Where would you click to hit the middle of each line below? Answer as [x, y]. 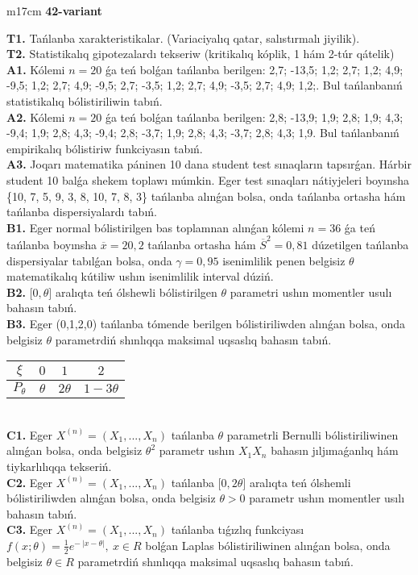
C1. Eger [30, 434]
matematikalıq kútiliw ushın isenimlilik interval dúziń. [140, 276]
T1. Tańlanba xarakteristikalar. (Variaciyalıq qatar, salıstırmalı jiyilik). [183, 37]
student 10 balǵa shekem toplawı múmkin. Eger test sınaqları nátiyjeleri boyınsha [208, 179]
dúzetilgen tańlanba [360, 245]
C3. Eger [30, 529]
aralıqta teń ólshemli [300, 482]
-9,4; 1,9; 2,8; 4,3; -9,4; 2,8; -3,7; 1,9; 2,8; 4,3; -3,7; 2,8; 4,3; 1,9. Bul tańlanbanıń [203, 133]
